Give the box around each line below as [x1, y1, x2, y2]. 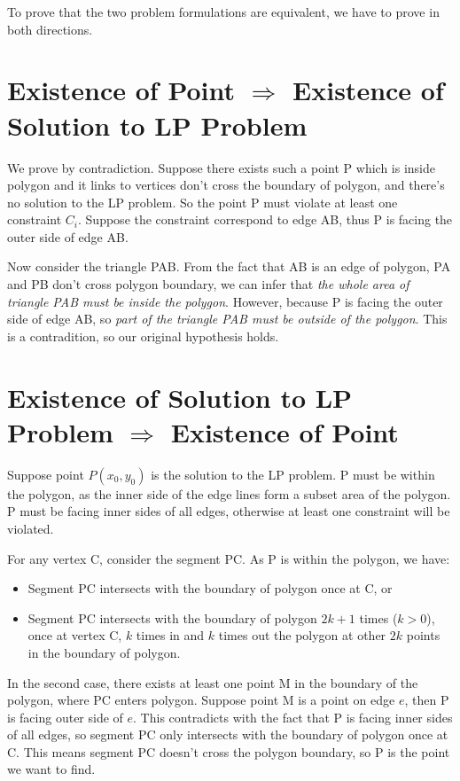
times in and [136, 626, 205, 644]
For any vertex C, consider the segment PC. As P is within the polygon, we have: [7, 549, 450, 567]
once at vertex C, [27, 626, 122, 644]
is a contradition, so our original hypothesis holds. [7, 326, 279, 345]
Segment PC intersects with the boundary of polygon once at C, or [27, 579, 393, 597]
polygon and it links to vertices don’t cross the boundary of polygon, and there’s [7, 176, 445, 194]
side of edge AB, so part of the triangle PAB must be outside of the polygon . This [7, 309, 448, 328]
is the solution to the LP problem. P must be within [151, 465, 435, 483]
